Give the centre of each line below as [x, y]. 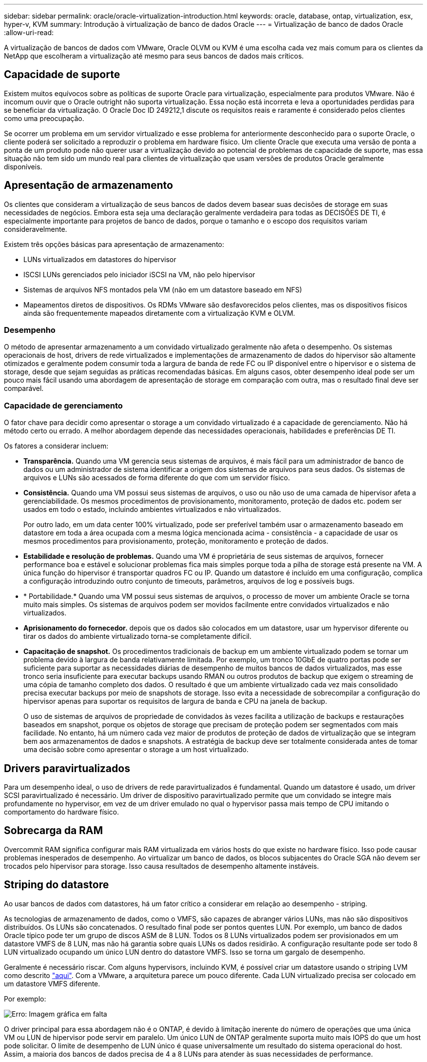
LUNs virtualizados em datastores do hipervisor [100, 259]
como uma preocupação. [44, 118]
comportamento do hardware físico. [61, 812]
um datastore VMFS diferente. [52, 983]
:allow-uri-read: [29, 32]
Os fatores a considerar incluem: [56, 446]
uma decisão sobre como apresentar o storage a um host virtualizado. [136, 750]
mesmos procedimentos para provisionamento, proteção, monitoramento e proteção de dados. [176, 541]
